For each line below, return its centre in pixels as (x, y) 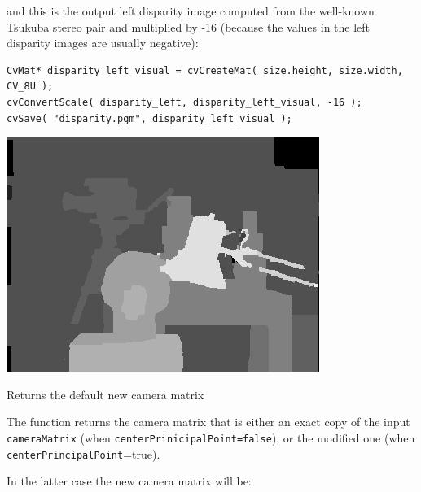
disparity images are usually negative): (103, 43)
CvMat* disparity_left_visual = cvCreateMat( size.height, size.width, (205, 70)
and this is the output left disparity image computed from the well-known (191, 11)
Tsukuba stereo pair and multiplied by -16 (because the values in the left (189, 26)
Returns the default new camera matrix (105, 394)
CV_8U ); (30, 87)
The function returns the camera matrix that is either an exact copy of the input (208, 422)
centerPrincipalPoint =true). (83, 453)
